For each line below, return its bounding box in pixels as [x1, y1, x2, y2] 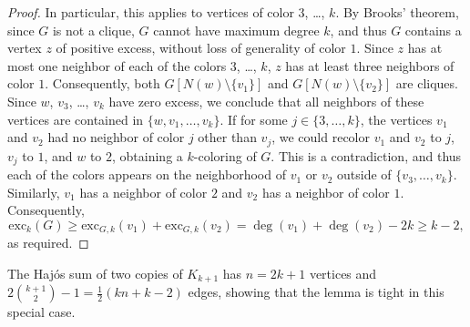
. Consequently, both [45, 74, 160, 93]
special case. [7, 302, 76, 322]
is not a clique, [52, 20, 135, 39]
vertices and [309, 263, 377, 282]
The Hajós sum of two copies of [7, 263, 183, 282]
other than [198, 128, 257, 147]
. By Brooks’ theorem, [335, 3, 459, 21]
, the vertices [360, 109, 433, 128]
